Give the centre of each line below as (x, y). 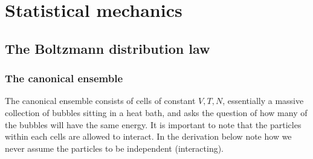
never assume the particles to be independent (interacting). (115, 148)
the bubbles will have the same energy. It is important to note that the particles (153, 124)
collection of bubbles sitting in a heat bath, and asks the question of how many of (156, 112)
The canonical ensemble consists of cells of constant (100, 101)
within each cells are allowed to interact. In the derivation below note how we (148, 136)
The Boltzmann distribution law (108, 48)
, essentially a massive (263, 101)
